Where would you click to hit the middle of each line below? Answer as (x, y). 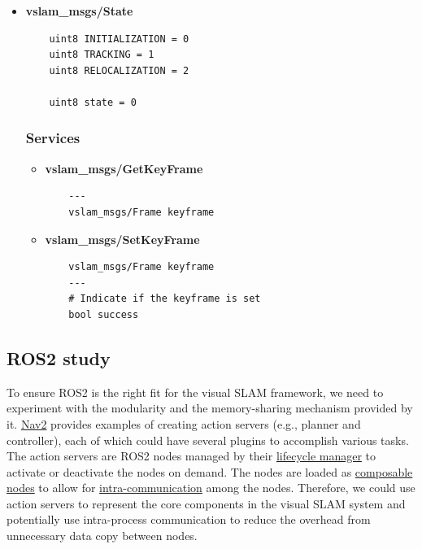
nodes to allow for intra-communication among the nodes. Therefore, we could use (211, 488)
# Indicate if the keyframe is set (165, 299)
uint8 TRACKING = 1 (102, 55)
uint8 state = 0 (93, 102)
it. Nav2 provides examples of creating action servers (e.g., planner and (184, 423)
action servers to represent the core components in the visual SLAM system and (206, 503)
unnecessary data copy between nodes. (102, 536)
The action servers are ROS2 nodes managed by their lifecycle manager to (191, 456)
